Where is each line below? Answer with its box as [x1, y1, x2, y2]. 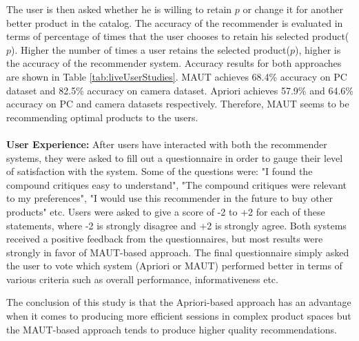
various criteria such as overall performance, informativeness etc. [6, 271, 278, 286]
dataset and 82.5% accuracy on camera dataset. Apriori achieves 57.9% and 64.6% [6, 83, 353, 97]
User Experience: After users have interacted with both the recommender [6, 136, 327, 151]
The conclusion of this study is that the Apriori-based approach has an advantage [6, 295, 351, 309]
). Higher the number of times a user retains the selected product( [11, 42, 290, 56]
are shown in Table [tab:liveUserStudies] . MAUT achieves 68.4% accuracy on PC [6, 69, 347, 83]
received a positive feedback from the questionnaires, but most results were [6, 231, 323, 246]
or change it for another [243, 2, 344, 16]
